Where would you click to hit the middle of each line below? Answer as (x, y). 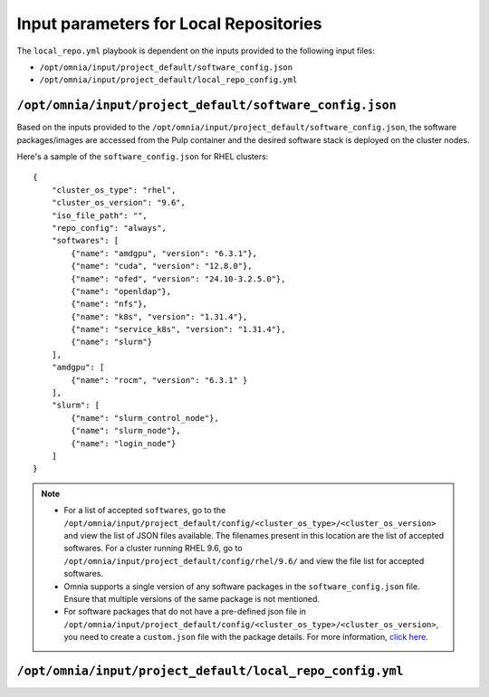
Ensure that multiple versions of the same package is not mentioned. (192, 598)
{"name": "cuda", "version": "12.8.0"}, (162, 266)
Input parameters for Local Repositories (169, 24)
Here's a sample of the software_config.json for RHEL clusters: (143, 157)
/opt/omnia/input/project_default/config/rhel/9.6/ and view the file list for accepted (244, 560)
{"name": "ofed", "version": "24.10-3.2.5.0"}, (178, 279)
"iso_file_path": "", (100, 215)
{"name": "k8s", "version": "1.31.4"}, (159, 316)
